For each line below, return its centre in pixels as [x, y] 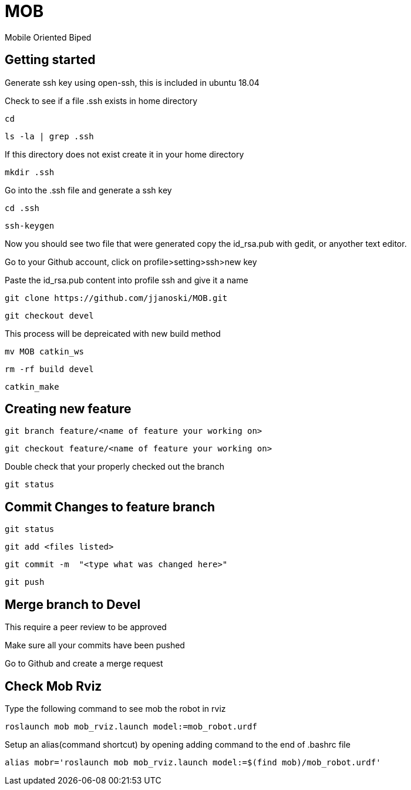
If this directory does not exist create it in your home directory [124, 154]
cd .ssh [22, 208]
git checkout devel [49, 315]
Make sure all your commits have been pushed [95, 645]
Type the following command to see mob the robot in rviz [115, 708]
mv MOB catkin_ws [44, 351]
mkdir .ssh [30, 172]
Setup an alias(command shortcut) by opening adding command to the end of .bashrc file [178, 744]
